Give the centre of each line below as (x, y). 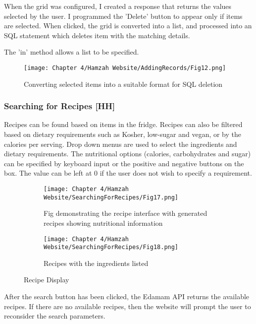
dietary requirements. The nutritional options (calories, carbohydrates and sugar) (128, 154)
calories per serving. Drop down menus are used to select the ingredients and (121, 144)
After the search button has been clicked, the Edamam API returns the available (127, 296)
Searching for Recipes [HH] (60, 106)
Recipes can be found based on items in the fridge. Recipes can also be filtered (123, 124)
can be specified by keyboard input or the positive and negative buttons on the (124, 163)
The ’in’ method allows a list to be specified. (72, 52)
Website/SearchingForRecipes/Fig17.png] (111, 197)
